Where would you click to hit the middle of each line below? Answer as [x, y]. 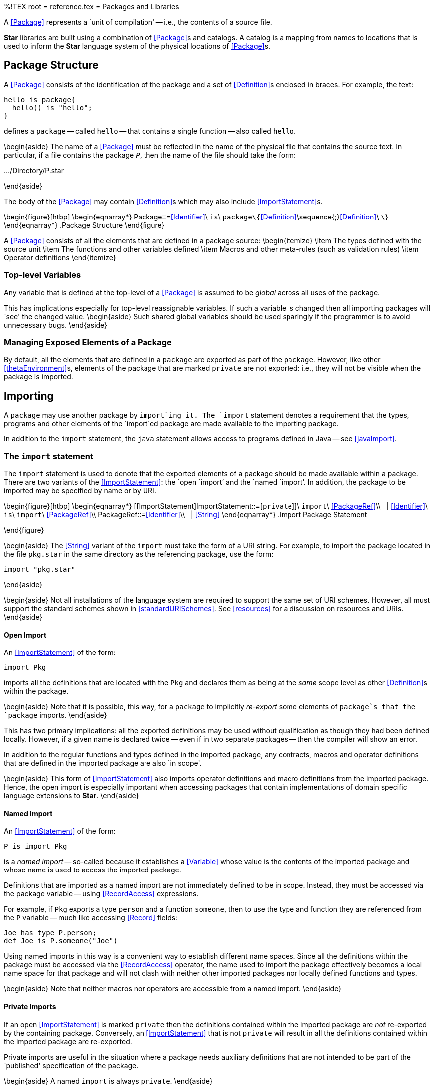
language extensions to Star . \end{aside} [72, 796]
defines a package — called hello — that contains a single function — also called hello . [150, 131]
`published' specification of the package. [71, 1065]
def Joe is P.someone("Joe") [61, 941]
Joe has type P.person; [50, 933]
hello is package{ [40, 100]
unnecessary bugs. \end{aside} [56, 325]
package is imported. [39, 377]
